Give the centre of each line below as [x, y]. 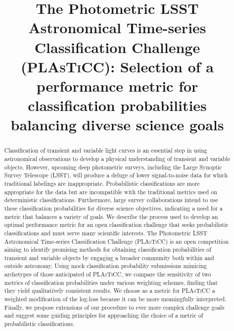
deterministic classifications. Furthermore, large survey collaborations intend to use [111, 200]
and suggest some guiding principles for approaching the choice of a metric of [104, 315]
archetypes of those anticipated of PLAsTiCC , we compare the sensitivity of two [108, 274]
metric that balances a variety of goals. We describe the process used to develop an [111, 216]
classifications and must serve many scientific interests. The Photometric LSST [106, 233]
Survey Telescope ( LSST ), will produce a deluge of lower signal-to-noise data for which [116, 175]
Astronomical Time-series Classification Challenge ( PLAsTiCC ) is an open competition [117, 241]
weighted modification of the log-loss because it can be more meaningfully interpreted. [115, 299]
